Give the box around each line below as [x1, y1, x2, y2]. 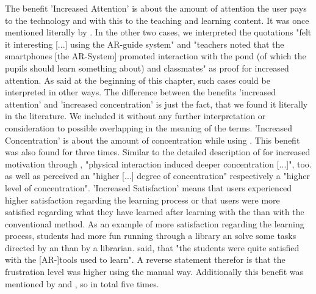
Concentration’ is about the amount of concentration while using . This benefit [5, 133, 300, 146]
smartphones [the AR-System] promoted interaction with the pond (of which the [5, 50, 306, 62]
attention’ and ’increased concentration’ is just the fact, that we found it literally [5, 97, 308, 110]
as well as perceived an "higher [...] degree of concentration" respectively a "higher [5, 169, 310, 182]
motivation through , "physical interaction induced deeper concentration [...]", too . [5, 157, 312, 170]
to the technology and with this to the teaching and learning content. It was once [5, 13, 309, 26]
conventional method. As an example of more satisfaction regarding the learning [5, 217, 304, 230]
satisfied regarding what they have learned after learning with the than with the [5, 205, 304, 218]
